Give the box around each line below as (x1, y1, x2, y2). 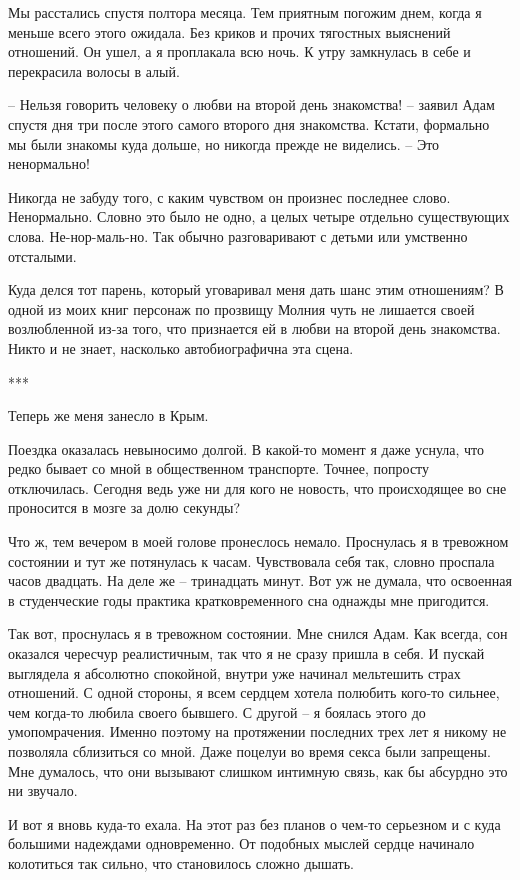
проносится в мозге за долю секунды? (8, 497, 241, 518)
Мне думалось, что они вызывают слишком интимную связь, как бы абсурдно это (8, 760, 508, 781)
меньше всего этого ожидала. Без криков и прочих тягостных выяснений (8, 21, 451, 42)
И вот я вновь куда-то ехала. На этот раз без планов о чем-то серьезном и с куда (8, 813, 501, 834)
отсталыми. (8, 245, 77, 266)
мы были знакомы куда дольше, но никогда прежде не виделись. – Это (8, 133, 440, 154)
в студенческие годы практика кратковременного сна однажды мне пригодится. (8, 589, 490, 610)
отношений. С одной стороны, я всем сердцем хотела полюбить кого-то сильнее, (8, 682, 500, 703)
